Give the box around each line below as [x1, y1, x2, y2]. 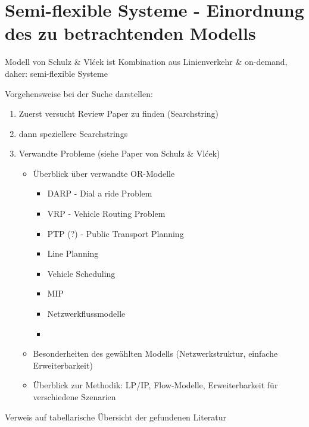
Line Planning [47, 247, 99, 260]
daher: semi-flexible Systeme [5, 67, 108, 79]
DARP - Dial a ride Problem [47, 187, 152, 200]
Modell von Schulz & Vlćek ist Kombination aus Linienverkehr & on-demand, [5, 55, 288, 68]
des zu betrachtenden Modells [5, 21, 256, 45]
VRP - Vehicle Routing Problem [47, 207, 166, 220]
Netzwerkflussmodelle [47, 307, 126, 320]
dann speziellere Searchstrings [18, 127, 128, 139]
